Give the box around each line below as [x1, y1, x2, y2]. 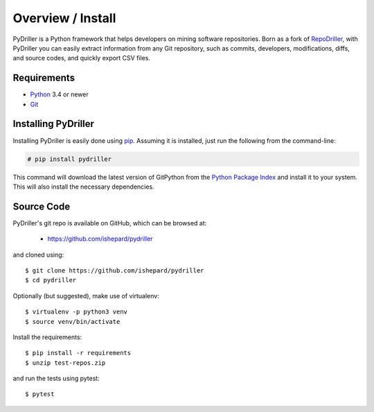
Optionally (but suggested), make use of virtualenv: [12, 291, 159, 300]
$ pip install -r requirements [25, 349, 132, 357]
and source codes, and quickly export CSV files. [12, 54, 150, 62]
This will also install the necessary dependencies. [12, 182, 155, 191]
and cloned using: [12, 250, 64, 259]
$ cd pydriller [25, 276, 77, 284]
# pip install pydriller [27, 155, 112, 163]
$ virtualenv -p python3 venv [25, 308, 128, 316]
